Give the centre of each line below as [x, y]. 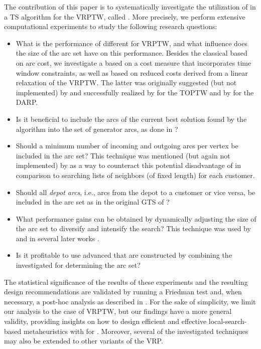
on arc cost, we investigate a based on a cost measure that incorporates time [134, 62]
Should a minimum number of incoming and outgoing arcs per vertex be [127, 146]
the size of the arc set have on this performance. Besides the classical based [132, 53]
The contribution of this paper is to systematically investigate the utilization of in [130, 7]
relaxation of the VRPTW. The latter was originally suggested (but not [126, 82]
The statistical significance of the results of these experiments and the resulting [126, 282]
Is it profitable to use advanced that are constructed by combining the [124, 255]
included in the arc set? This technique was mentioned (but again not [123, 155]
